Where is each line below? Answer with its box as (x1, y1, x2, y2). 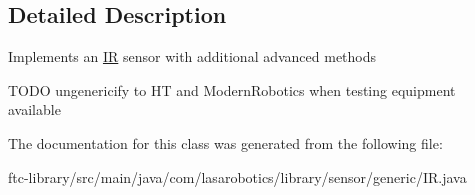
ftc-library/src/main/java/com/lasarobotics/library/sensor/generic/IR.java (8, 166, 467, 187)
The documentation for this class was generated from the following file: (8, 132, 443, 153)
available (8, 99, 61, 120)
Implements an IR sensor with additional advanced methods (8, 46, 377, 67)
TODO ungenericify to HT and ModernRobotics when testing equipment (8, 79, 456, 100)
